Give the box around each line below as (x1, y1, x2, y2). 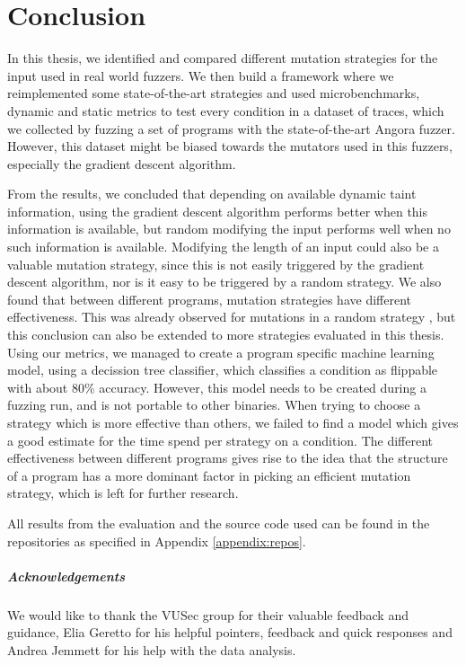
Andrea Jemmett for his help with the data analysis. (7, 640, 296, 659)
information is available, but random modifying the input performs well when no (7, 219, 451, 238)
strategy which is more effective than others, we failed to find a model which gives (7, 413, 459, 431)
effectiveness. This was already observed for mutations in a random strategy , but (7, 307, 456, 326)
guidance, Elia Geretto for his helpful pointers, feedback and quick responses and (7, 623, 453, 642)
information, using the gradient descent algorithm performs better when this (7, 201, 428, 220)
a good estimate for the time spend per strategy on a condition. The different (7, 430, 434, 449)
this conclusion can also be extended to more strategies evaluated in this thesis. (7, 325, 444, 344)
